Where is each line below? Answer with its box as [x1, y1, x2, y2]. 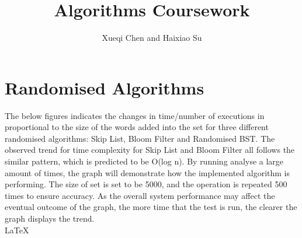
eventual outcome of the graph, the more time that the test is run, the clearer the [5, 201, 297, 213]
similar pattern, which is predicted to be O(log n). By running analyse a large [5, 155, 284, 167]
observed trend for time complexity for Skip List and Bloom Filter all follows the [5, 143, 295, 156]
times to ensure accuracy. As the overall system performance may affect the [5, 189, 275, 201]
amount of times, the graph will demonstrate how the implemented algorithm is [5, 166, 290, 178]
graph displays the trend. [5, 212, 95, 224]
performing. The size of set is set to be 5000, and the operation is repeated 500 [5, 178, 287, 190]
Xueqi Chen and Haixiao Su [102, 32, 202, 44]
